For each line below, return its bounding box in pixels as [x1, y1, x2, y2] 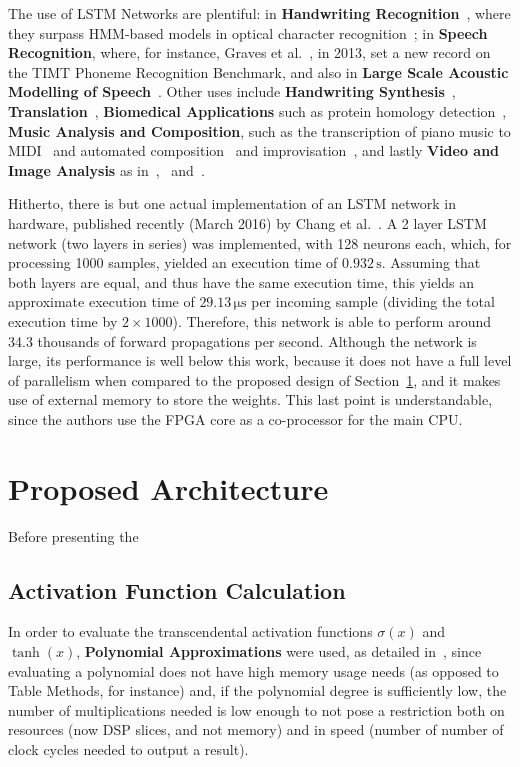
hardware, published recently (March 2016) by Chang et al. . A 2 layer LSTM [8, 212, 487, 233]
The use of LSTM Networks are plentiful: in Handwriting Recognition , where [8, 3, 511, 23]
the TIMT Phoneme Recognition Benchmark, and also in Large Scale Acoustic [8, 61, 509, 82]
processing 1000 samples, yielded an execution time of [8, 252, 338, 273]
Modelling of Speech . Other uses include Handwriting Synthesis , [8, 81, 456, 102]
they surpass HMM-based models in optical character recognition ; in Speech [8, 22, 488, 43]
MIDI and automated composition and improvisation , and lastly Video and [8, 140, 500, 161]
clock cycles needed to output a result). [8, 738, 249, 759]
